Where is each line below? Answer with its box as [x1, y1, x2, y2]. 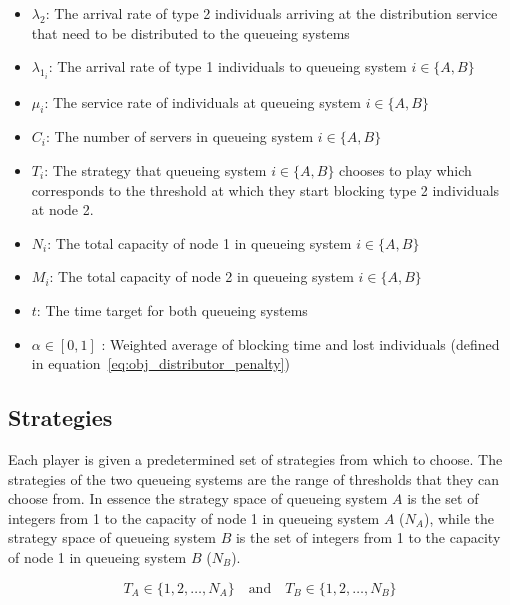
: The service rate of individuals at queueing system [44, 91, 361, 112]
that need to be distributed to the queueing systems [31, 22, 350, 43]
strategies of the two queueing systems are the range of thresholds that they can [8, 468, 500, 489]
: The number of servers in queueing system [45, 126, 314, 147]
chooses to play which [339, 160, 472, 181]
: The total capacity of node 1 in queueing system [47, 232, 352, 253]
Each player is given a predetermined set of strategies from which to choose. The [8, 448, 503, 469]
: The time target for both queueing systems [36, 299, 308, 320]
